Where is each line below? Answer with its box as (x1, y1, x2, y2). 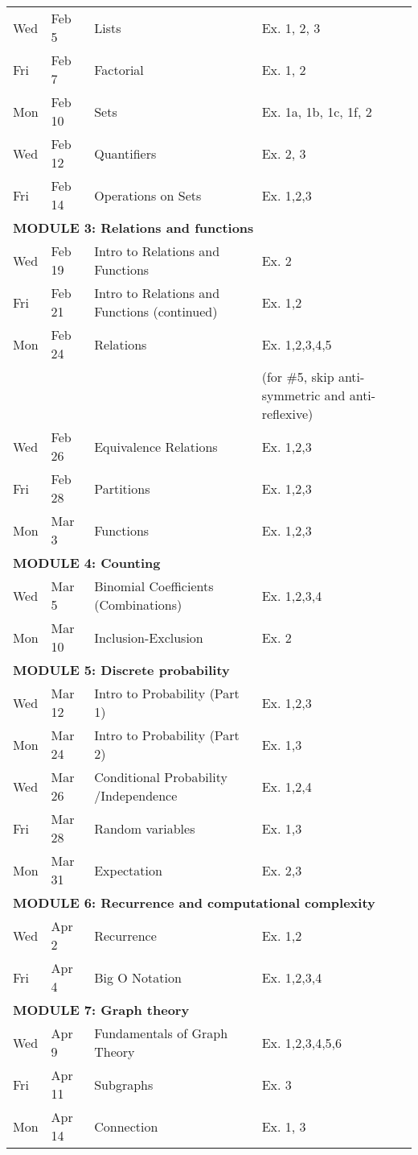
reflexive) (261, 404, 313, 423)
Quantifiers (94, 143, 157, 163)
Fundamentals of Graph (94, 1024, 228, 1042)
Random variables (94, 818, 195, 838)
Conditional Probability (94, 768, 227, 786)
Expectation (94, 860, 162, 880)
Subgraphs (94, 1074, 154, 1094)
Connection (94, 1116, 158, 1136)
